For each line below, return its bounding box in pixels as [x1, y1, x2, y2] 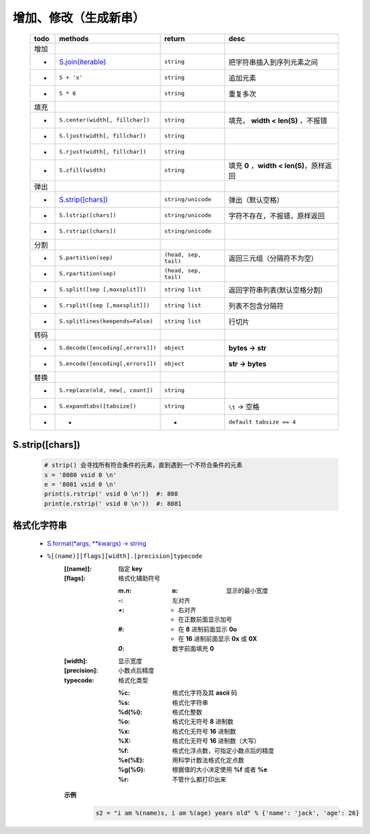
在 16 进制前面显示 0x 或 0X [178, 635, 258, 643]
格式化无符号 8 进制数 [172, 717, 234, 726]
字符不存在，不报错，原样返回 [228, 211, 325, 220]
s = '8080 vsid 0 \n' [44, 471, 117, 478]
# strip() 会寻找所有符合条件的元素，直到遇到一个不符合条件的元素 [44, 461, 243, 470]
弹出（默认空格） [228, 195, 284, 205]
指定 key [118, 564, 143, 572]
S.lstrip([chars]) [59, 211, 116, 219]
